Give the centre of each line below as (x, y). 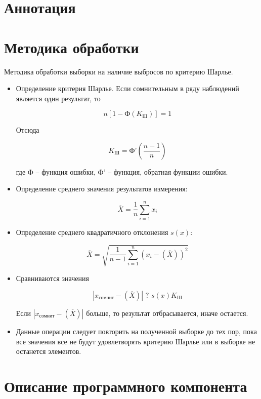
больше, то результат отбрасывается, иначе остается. (167, 313)
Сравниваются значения (52, 278)
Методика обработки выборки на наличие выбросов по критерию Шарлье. (119, 71)
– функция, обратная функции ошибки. (168, 171)
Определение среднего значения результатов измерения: (102, 189)
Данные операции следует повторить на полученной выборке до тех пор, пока (136, 331)
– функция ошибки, (66, 171)
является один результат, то (58, 98)
